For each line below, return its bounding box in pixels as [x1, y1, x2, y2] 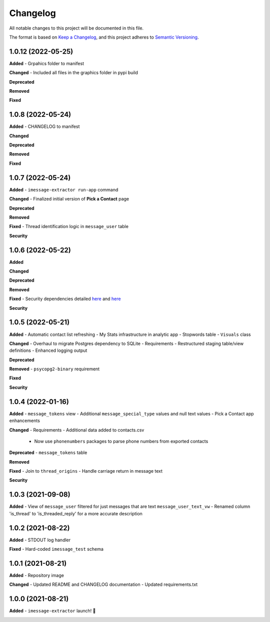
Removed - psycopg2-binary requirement [9, 366, 100, 372]
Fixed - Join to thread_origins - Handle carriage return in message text [9, 468, 162, 474]
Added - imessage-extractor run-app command [9, 186, 118, 192]
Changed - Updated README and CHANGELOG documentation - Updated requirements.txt [9, 581, 198, 587]
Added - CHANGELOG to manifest [9, 123, 80, 130]
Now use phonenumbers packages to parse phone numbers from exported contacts [34, 438, 208, 444]
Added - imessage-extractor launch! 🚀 [9, 608, 96, 614]
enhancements [9, 418, 40, 424]
